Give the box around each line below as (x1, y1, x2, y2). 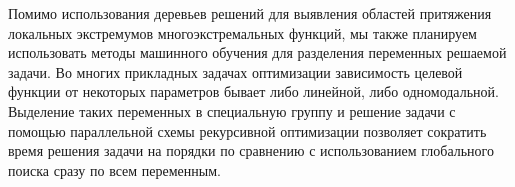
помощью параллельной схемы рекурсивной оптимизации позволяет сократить (8, 120, 487, 141)
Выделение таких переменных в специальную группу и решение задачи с (8, 100, 456, 121)
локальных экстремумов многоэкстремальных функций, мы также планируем (8, 22, 477, 43)
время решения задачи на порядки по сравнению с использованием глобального (8, 140, 494, 161)
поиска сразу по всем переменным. (8, 159, 221, 180)
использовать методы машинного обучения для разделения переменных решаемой (8, 42, 507, 63)
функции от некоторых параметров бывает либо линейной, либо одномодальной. (8, 81, 499, 102)
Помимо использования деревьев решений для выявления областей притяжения (8, 3, 492, 23)
